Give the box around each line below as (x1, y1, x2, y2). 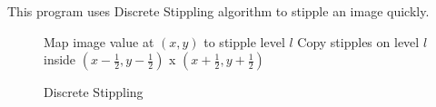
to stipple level (203, 32, 285, 51)
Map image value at (44, 32, 154, 51)
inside (44, 50, 76, 69)
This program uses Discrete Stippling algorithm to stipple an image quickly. (7, 2, 430, 20)
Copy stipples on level (297, 32, 420, 51)
